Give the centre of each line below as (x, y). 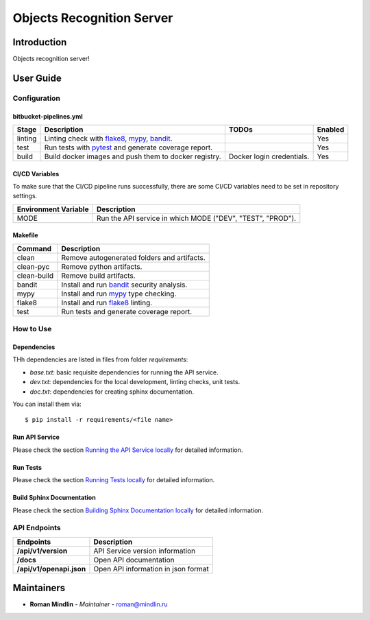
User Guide (37, 78)
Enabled (331, 130)
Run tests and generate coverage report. (127, 311)
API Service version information (145, 551)
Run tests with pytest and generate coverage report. (128, 147)
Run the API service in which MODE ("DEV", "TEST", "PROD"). (196, 218)
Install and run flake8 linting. (107, 302)
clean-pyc (33, 266)
